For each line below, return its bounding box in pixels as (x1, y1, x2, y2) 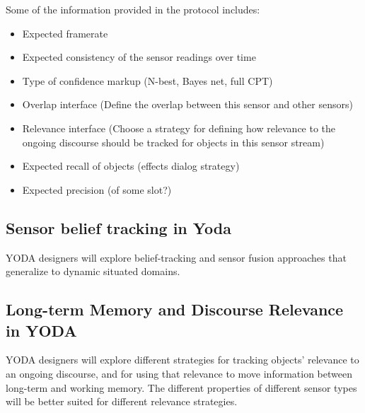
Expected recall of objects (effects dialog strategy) (22, 158, 240, 173)
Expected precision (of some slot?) (22, 182, 172, 197)
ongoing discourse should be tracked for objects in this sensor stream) (22, 134, 325, 149)
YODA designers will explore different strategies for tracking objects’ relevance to (6, 352, 359, 367)
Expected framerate (22, 25, 108, 40)
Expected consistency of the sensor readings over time (22, 50, 256, 64)
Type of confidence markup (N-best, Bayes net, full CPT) (22, 73, 273, 88)
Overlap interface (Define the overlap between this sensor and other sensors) (22, 97, 353, 112)
